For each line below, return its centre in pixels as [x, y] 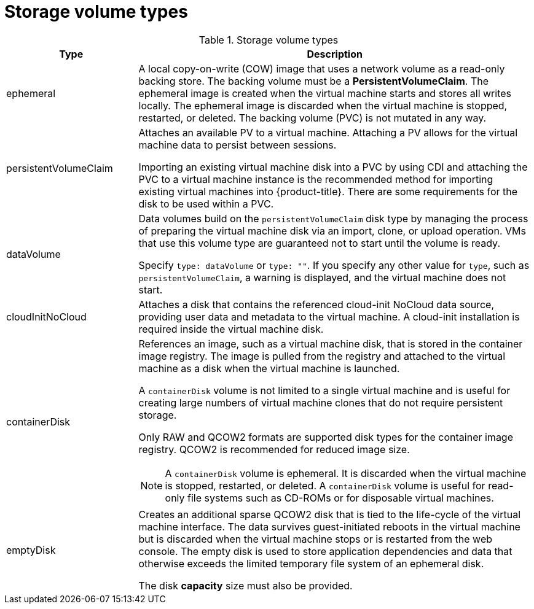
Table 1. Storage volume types [269, 40]
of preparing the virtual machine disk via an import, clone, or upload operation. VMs [332, 231]
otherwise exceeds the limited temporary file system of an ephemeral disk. [311, 563]
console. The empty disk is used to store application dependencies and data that [325, 551]
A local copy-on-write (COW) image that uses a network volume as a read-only [322, 68]
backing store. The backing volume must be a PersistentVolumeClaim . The [314, 81]
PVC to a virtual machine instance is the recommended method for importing [316, 179]
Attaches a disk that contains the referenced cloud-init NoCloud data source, [316, 304]
